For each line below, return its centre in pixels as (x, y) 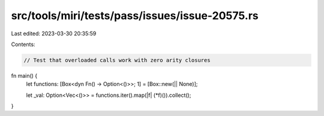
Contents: (23, 44)
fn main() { (24, 75)
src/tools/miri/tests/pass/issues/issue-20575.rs (135, 16)
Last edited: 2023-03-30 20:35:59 (54, 33)
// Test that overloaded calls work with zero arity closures (117, 60)
